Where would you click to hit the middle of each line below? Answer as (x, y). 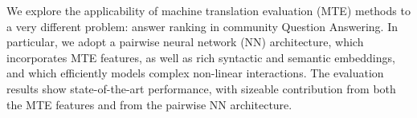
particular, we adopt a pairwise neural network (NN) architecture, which (185, 42)
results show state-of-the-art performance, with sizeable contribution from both (201, 88)
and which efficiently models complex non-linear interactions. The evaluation (195, 73)
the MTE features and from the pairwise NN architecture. (149, 104)
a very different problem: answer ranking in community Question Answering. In (202, 26)
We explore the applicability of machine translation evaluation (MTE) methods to (208, 10)
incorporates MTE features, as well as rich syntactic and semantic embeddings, (201, 57)
